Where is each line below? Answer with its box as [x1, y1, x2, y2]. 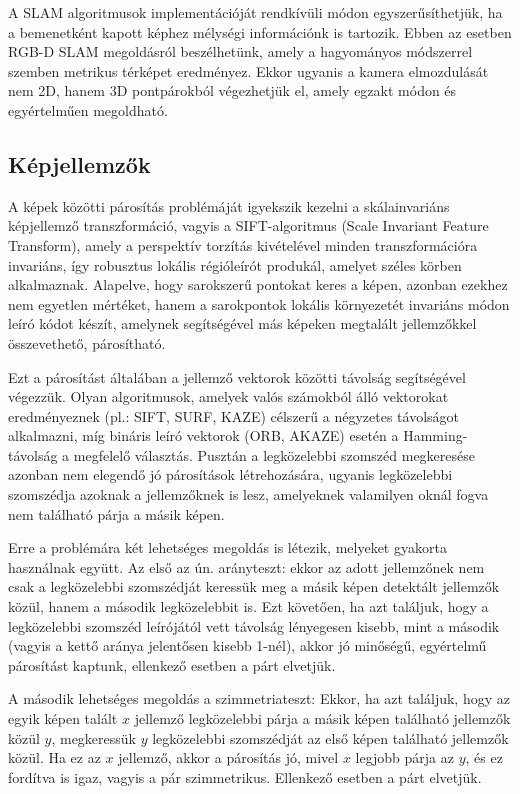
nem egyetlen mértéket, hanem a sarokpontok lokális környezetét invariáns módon [8, 293, 510, 314]
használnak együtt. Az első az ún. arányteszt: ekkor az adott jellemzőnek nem [8, 556, 485, 577]
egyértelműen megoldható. [8, 99, 168, 120]
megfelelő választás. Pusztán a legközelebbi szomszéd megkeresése [73, 444, 475, 465]
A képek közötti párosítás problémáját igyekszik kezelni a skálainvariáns [8, 195, 450, 216]
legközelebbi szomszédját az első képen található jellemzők [152, 727, 509, 748]
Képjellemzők [8, 148, 151, 179]
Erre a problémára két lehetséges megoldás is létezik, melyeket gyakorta [8, 537, 447, 558]
